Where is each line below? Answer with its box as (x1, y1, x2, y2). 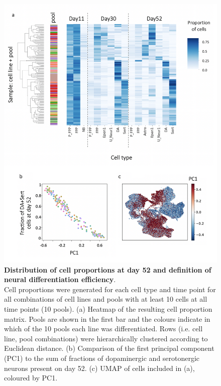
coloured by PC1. (4, 372, 58, 383)
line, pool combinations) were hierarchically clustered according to (4, 333, 208, 343)
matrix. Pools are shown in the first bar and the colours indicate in (4, 313, 210, 324)
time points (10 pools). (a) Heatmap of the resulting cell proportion (4, 304, 212, 314)
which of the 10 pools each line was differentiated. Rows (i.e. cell (4, 323, 203, 334)
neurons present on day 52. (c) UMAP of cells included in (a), (4, 362, 195, 373)
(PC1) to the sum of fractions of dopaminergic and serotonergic (4, 352, 200, 363)
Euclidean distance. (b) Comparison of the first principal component (4, 343, 214, 353)
